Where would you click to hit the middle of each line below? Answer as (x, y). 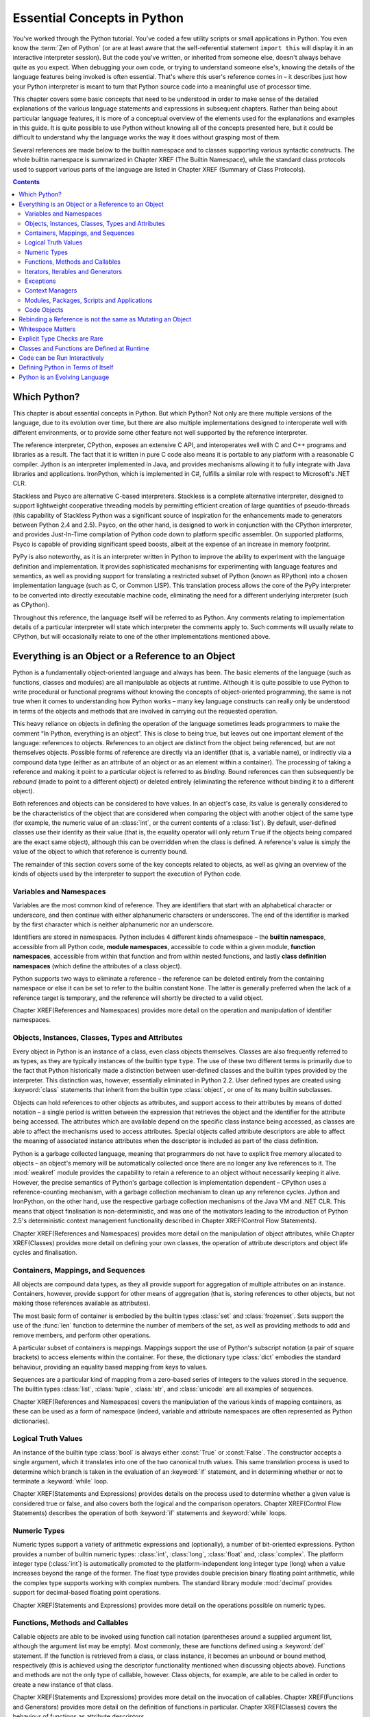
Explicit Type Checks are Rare (61, 339)
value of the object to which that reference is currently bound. (100, 852)
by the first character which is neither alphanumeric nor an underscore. (113, 924)
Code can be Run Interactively (61, 358)
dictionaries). (31, 1421)
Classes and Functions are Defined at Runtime (84, 348)
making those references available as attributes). (82, 1303)
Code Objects (44, 310)
